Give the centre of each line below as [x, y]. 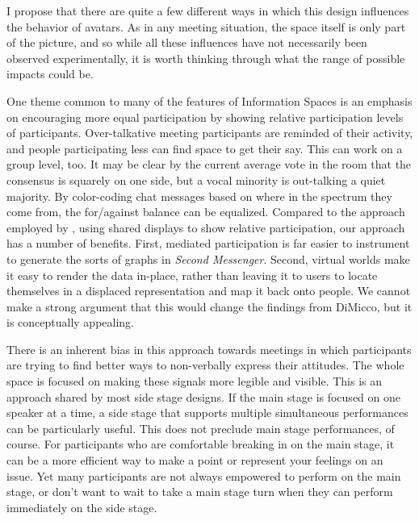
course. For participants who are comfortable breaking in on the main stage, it [201, 444]
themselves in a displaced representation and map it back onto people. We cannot [209, 291]
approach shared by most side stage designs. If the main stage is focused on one [203, 396]
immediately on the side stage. [82, 507]
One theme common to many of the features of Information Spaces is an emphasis [209, 100]
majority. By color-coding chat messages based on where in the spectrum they [199, 196]
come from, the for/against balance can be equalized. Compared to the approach [206, 212]
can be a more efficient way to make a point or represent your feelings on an [195, 460]
